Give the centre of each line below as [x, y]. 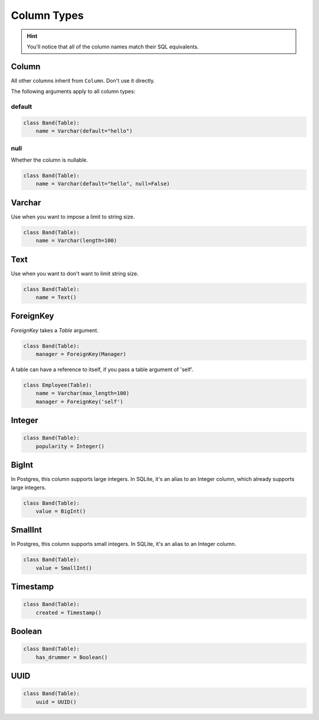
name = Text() [56, 297]
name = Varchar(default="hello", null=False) [103, 184]
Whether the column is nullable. [50, 160]
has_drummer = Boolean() [72, 657]
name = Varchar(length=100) [77, 241]
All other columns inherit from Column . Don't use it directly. [83, 80]
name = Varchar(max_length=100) [83, 393]
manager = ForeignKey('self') [79, 402]
